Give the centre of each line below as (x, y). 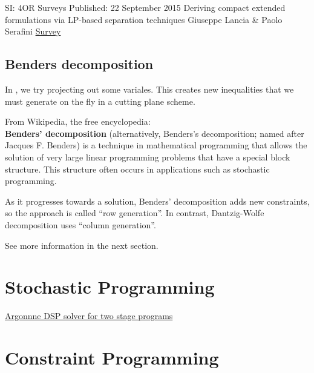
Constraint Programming (112, 358)
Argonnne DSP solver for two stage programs (89, 316)
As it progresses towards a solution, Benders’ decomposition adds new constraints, (157, 201)
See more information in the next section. (82, 245)
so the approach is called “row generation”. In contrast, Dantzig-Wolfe (135, 213)
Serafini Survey (33, 31)
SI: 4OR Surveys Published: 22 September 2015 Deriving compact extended (145, 7)
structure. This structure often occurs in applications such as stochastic (137, 169)
